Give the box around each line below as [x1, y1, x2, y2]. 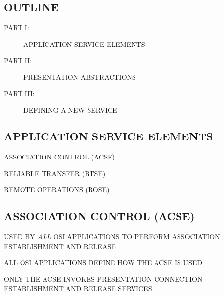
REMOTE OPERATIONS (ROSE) [4, 184, 110, 195]
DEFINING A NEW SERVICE [23, 105, 117, 115]
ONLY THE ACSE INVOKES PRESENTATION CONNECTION [4, 273, 202, 284]
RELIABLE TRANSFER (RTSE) [4, 168, 106, 178]
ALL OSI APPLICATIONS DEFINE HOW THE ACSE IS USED [4, 257, 202, 268]
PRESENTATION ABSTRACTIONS [23, 71, 136, 82]
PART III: [4, 88, 35, 98]
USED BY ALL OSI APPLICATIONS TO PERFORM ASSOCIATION [4, 231, 220, 241]
